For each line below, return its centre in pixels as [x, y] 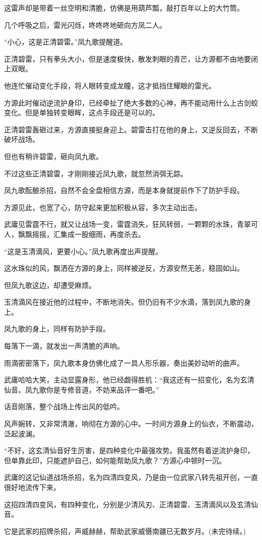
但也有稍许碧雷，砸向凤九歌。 [53, 156]
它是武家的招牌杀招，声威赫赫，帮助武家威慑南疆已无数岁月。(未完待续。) [125, 531]
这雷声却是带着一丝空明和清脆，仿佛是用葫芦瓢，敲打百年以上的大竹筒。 [124, 8]
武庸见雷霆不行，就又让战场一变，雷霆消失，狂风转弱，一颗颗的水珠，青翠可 [131, 224]
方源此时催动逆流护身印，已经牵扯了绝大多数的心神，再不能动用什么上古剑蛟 [131, 102]
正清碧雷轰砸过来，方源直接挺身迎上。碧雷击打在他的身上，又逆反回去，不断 [131, 129]
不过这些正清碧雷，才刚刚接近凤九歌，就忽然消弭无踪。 [96, 173]
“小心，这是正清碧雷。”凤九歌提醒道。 [66, 42]
